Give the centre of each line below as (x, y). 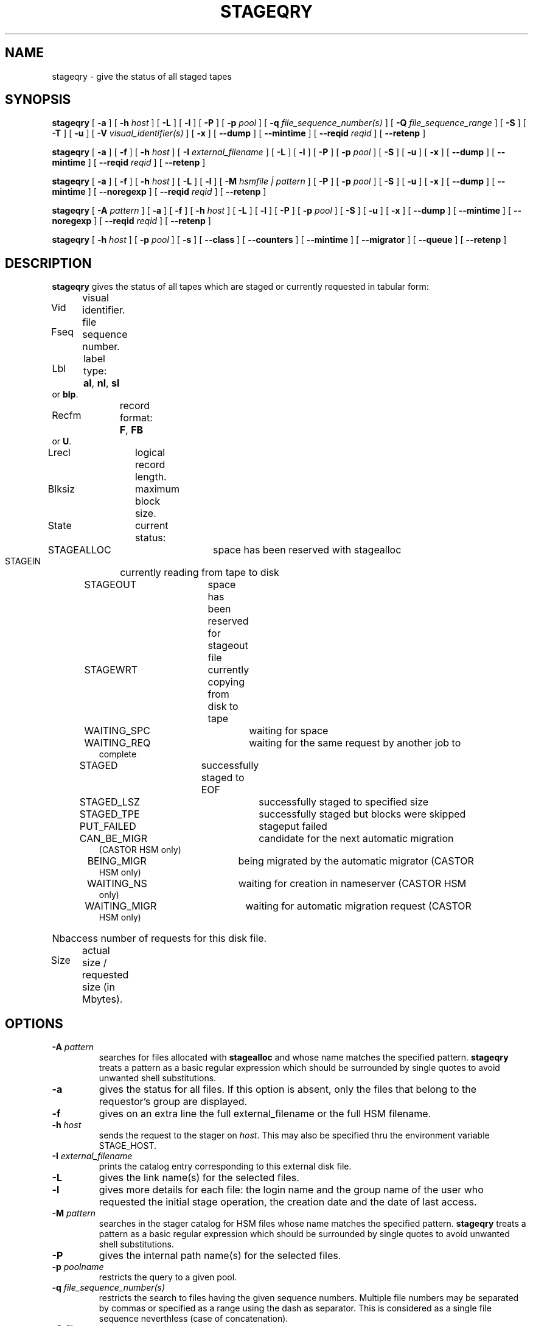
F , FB (131, 430)
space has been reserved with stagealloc (307, 550)
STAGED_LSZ (110, 802)
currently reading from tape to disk (200, 573)
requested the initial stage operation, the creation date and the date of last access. (288, 1202)
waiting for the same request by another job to (355, 743)
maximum (157, 489)
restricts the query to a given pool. (168, 1277)
